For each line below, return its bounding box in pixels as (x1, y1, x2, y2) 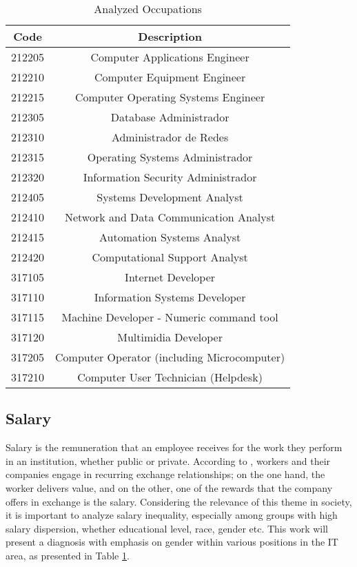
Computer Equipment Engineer (94, 69, 246, 85)
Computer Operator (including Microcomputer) (55, 349, 285, 365)
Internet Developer (125, 269, 216, 285)
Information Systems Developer (94, 289, 246, 305)
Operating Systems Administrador (87, 149, 253, 165)
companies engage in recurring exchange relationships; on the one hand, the (6, 467, 325, 481)
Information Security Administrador (83, 169, 257, 185)
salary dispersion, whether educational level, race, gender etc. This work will (6, 521, 328, 535)
